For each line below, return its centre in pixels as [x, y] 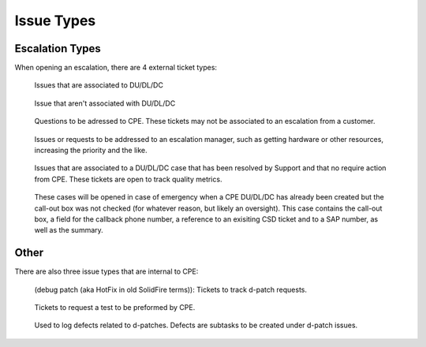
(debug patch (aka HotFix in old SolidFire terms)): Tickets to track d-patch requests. [171, 289]
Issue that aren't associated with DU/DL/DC [105, 103]
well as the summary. [69, 230]
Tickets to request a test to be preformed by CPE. [115, 308]
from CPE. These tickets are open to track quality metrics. [128, 179]
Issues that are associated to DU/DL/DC [99, 85]
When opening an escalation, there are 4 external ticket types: [116, 68]
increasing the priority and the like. [91, 151]
